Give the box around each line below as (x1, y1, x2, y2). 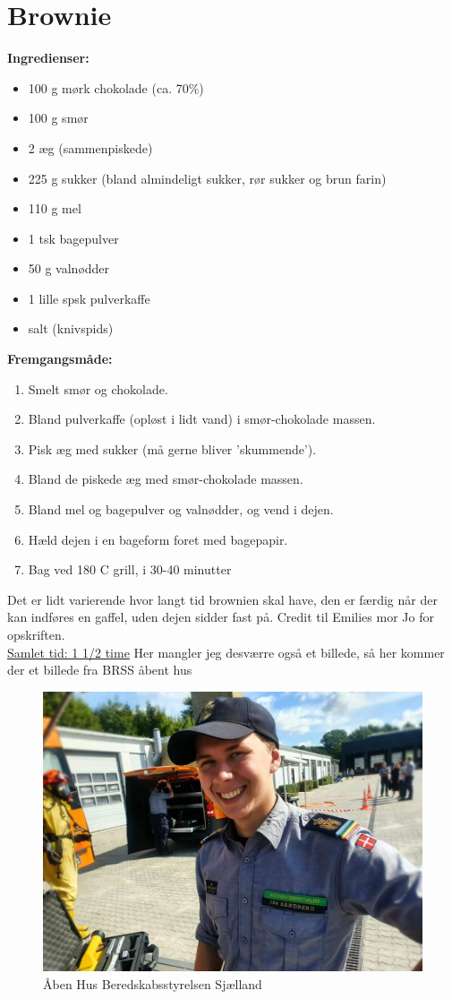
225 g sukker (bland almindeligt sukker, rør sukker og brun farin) (28, 168, 387, 187)
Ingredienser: (7, 48, 90, 67)
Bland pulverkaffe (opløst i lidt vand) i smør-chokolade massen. (28, 409, 376, 428)
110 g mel (28, 199, 81, 218)
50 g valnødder (28, 259, 110, 278)
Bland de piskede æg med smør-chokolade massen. (28, 469, 303, 488)
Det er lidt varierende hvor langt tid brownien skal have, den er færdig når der (7, 590, 438, 608)
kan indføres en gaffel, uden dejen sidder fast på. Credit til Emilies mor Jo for (7, 607, 434, 626)
